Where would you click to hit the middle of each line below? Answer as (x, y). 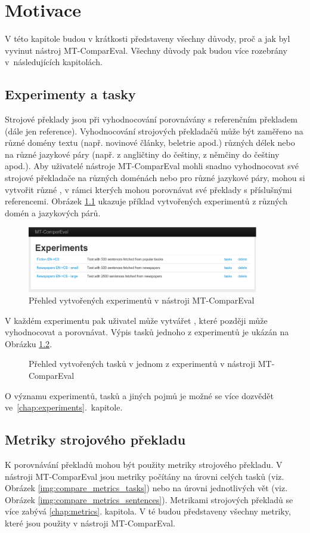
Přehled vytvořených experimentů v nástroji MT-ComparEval (142, 300)
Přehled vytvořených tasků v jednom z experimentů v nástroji (142, 364)
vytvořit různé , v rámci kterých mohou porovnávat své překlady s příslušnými (148, 189)
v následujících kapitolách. (54, 62)
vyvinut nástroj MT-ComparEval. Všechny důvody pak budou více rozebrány (146, 50)
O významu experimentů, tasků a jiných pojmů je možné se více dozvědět (139, 395)
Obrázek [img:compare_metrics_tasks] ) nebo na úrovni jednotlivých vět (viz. (146, 488)
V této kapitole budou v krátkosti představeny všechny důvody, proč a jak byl (148, 39)
